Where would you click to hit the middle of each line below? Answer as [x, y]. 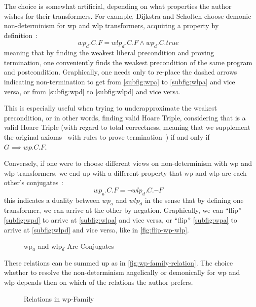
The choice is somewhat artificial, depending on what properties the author [118, 6]
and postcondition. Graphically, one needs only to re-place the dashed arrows [121, 72]
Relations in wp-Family [59, 298]
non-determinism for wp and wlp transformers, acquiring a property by [111, 25]
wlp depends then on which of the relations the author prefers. [99, 282]
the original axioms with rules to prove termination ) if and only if [107, 136]
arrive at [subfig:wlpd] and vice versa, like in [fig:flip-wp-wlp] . [97, 229]
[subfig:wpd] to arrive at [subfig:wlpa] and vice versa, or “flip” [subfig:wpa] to [121, 220]
